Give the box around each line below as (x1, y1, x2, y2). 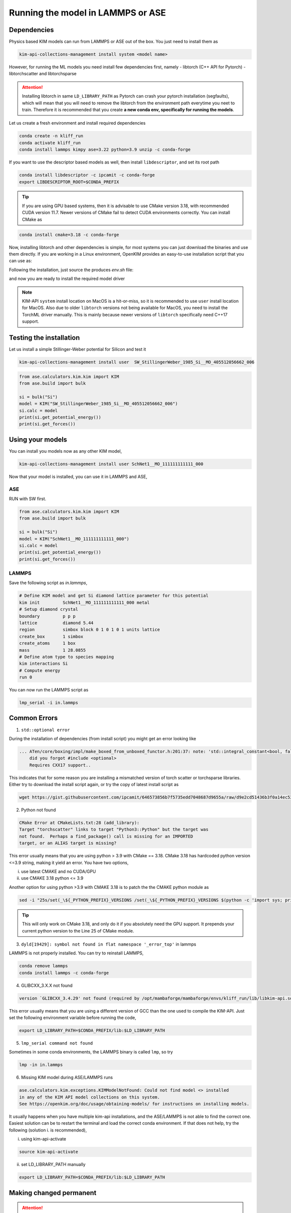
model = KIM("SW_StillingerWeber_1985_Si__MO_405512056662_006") (19, 401, 178, 407)
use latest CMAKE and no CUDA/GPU (21, 869, 97, 874)
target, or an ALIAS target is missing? (19, 840, 116, 846)
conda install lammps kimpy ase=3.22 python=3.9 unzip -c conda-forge (19, 147, 191, 152)
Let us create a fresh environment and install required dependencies (9, 120, 145, 126)
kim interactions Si (19, 661, 68, 667)
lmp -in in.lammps (19, 1062, 63, 1067)
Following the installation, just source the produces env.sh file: (9, 267, 133, 273)
